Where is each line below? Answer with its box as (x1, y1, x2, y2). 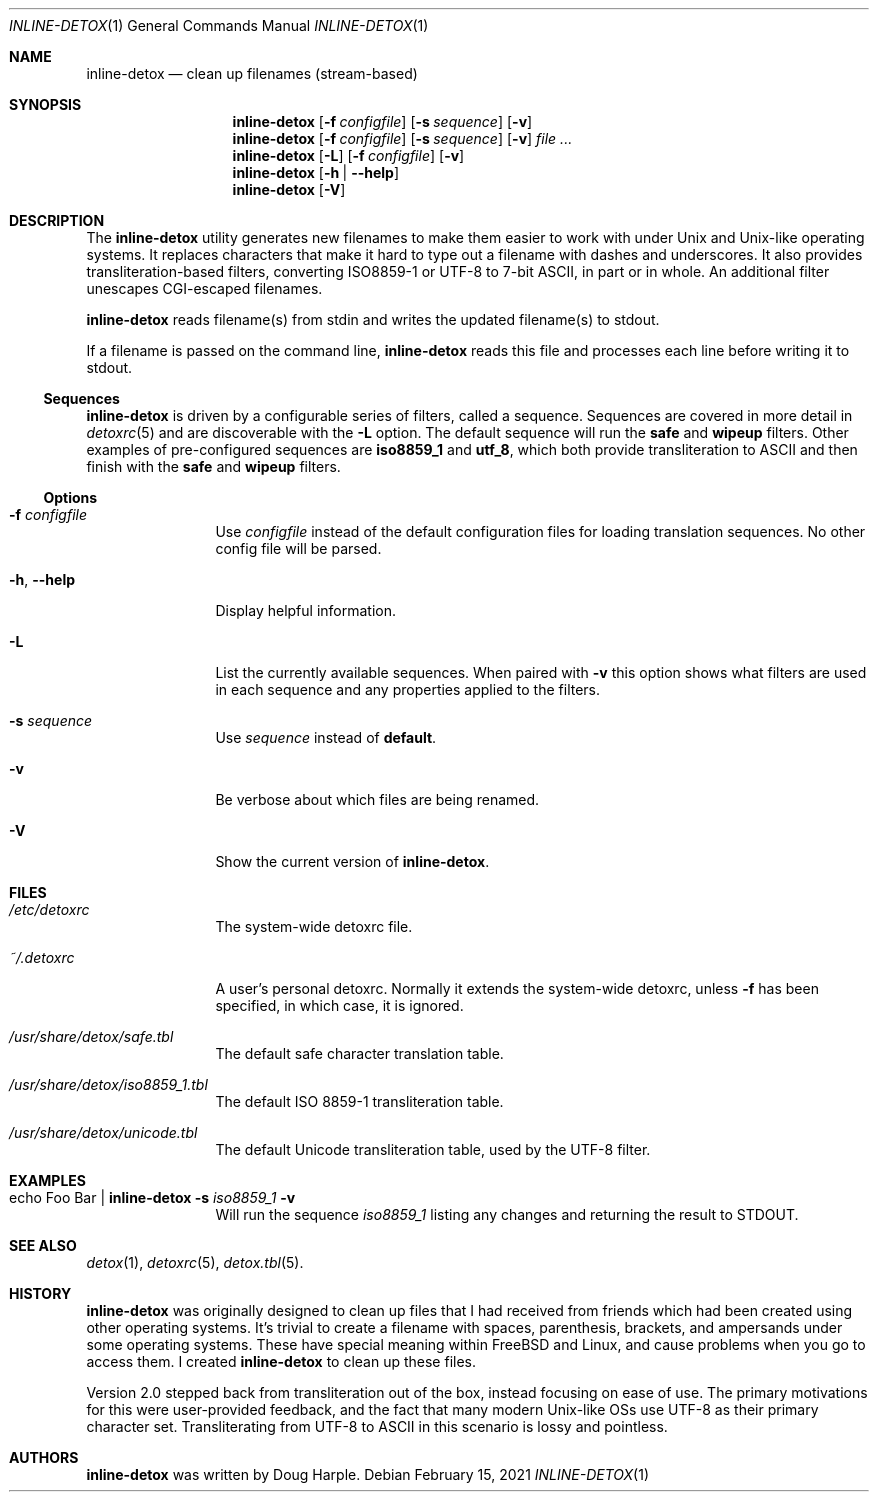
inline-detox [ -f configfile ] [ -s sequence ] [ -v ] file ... (232, 130, 573, 147)
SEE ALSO (9, 1237, 77, 1254)
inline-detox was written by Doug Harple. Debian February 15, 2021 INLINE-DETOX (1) (86, 1466, 650, 1483)
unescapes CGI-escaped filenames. (86, 280, 323, 297)
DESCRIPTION (9, 212, 105, 229)
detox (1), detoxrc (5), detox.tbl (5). (86, 1254, 304, 1271)
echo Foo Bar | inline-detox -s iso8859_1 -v (9, 1189, 296, 1206)
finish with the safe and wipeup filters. (86, 458, 341, 475)
